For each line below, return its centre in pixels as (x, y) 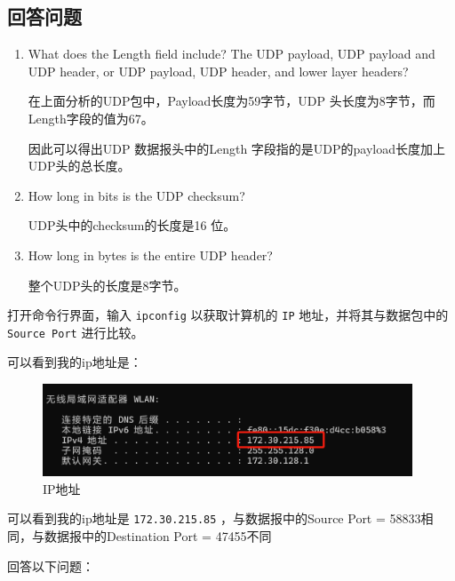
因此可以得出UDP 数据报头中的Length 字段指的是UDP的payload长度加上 (237, 148)
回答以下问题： (51, 565)
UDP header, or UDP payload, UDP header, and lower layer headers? (218, 71)
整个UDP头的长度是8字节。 (107, 285)
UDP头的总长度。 (79, 166)
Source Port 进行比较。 (76, 332)
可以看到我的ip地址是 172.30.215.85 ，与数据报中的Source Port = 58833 (214, 518)
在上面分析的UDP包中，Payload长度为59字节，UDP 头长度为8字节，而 (231, 101)
